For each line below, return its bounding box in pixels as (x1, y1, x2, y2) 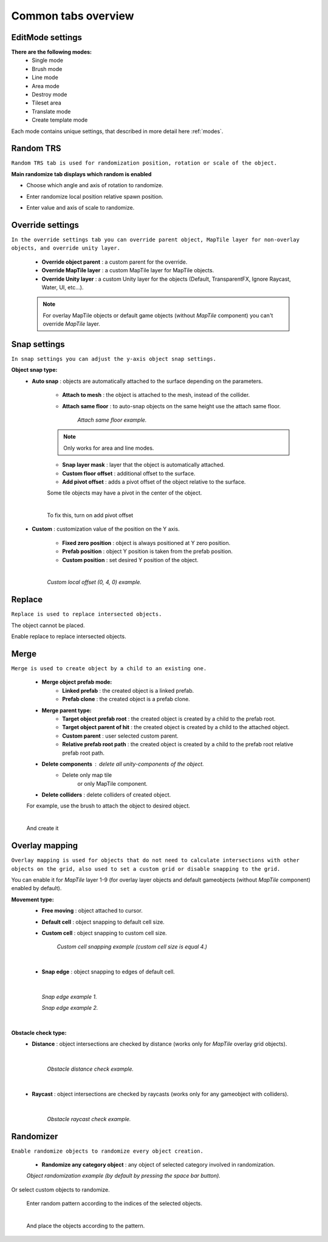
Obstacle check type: (11, 1029, 67, 1037)
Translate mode (32, 108, 71, 115)
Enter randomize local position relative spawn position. (26, 193, 163, 200)
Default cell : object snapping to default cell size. (41, 918, 165, 925)
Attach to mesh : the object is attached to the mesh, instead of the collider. (62, 391, 250, 399)
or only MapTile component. (77, 780, 148, 787)
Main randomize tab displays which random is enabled (11, 170, 152, 177)
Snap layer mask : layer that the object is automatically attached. (62, 461, 225, 468)
